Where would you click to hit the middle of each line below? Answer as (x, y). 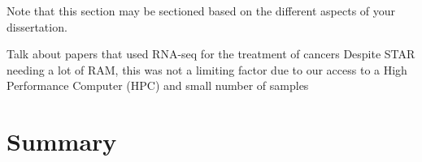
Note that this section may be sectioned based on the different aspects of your (201, 11)
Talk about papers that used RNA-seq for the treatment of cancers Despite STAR (211, 54)
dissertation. (37, 26)
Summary (62, 141)
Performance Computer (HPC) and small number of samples (158, 85)
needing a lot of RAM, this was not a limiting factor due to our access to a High (207, 69)
